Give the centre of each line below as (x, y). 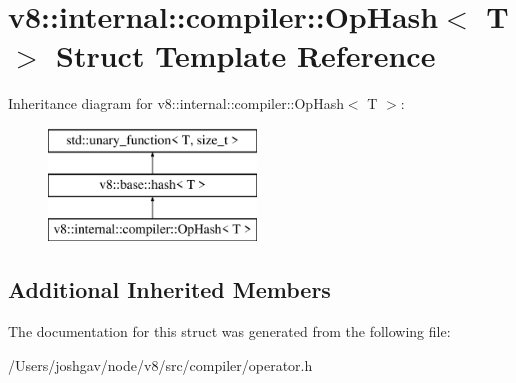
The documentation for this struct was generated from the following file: (229, 331)
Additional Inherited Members (169, 289)
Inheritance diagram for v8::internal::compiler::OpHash (176, 103)
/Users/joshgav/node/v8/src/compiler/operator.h (160, 364)
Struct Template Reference (246, 55)
